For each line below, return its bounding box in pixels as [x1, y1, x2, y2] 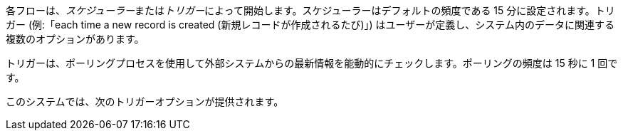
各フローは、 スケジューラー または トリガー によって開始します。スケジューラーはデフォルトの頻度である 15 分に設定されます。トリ [6, 4, 615, 16]
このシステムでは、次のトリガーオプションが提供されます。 [6, 95, 284, 108]
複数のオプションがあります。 [6, 33, 145, 45]
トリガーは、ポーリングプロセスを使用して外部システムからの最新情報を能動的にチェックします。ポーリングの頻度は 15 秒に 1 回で [6, 57, 618, 69]
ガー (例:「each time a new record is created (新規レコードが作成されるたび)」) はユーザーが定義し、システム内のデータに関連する [6, 19, 614, 31]
